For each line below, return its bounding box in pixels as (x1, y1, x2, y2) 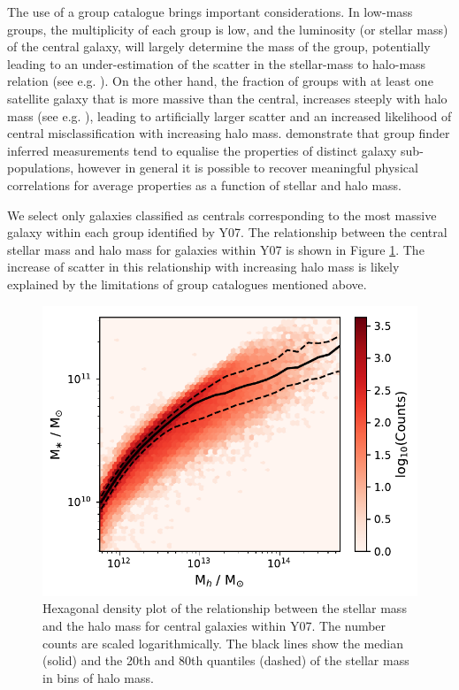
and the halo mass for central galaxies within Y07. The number (42, 616, 386, 634)
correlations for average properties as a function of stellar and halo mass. (7, 175, 402, 194)
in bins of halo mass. (42, 668, 154, 686)
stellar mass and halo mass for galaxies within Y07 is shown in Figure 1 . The (7, 240, 425, 258)
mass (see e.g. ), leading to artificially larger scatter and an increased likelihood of (7, 106, 452, 125)
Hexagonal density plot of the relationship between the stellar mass (42, 599, 407, 617)
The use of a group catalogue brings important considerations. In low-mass (7, 3, 413, 20)
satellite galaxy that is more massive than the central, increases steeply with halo (7, 88, 448, 107)
